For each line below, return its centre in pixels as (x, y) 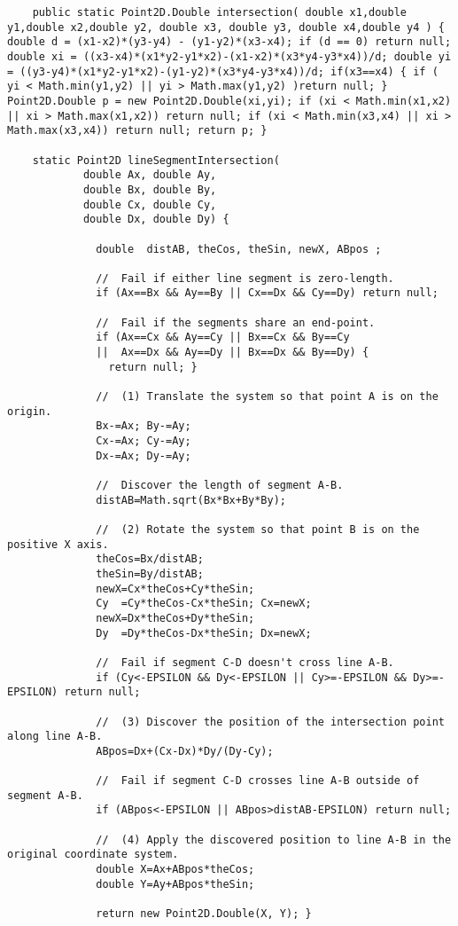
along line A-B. (55, 737)
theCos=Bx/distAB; (150, 559)
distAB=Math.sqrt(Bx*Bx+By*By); (191, 500)
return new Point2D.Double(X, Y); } (204, 914)
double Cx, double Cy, (150, 204)
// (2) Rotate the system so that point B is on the (258, 529)
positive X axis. (58, 544)
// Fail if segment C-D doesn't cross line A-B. (245, 662)
